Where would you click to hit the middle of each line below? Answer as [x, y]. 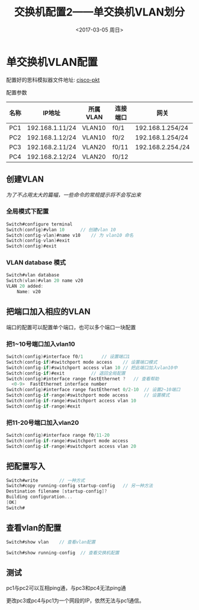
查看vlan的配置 [34, 528]
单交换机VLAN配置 [52, 62]
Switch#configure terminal [39, 224]
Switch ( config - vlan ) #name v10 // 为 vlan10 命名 [70, 235]
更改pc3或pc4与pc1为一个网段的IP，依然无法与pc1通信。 [76, 601]
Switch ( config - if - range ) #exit [44, 406]
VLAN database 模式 [36, 263]
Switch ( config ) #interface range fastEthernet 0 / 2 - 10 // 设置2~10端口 [93, 390]
